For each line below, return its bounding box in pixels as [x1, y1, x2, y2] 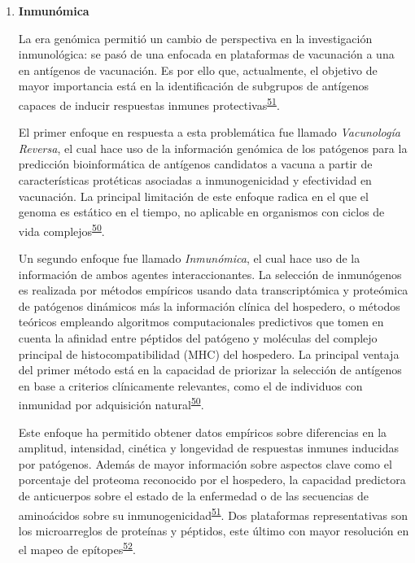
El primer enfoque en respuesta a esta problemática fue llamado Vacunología [18, 124, 400, 141]
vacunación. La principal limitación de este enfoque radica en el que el [18, 187, 369, 204]
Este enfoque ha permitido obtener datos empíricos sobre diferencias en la [18, 423, 387, 440]
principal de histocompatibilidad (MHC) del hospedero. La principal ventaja [18, 345, 400, 362]
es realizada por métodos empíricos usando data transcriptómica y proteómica [18, 281, 408, 299]
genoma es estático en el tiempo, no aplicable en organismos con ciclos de [18, 203, 385, 220]
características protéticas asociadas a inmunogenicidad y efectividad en [18, 172, 372, 188]
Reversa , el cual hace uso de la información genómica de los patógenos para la [18, 139, 408, 156]
